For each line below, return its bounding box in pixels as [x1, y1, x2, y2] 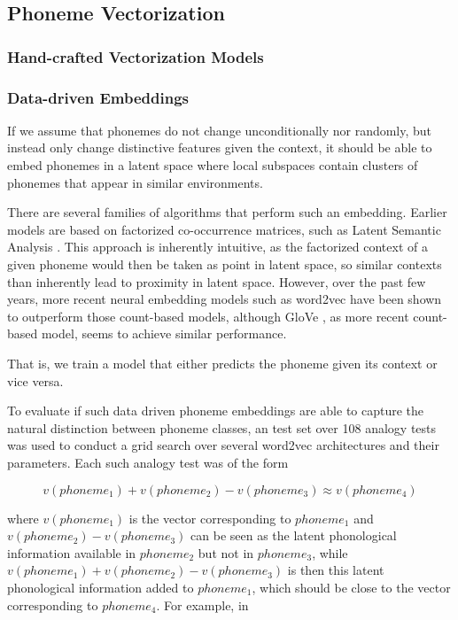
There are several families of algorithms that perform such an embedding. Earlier [7, 203, 447, 221]
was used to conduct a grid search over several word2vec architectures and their [7, 436, 439, 454]
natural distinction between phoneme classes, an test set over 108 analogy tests [7, 418, 437, 437]
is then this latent [287, 561, 384, 579]
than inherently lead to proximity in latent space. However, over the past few [7, 272, 426, 291]
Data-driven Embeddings [7, 86, 189, 108]
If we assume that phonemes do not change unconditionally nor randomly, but [7, 120, 432, 139]
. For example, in [156, 595, 249, 614]
